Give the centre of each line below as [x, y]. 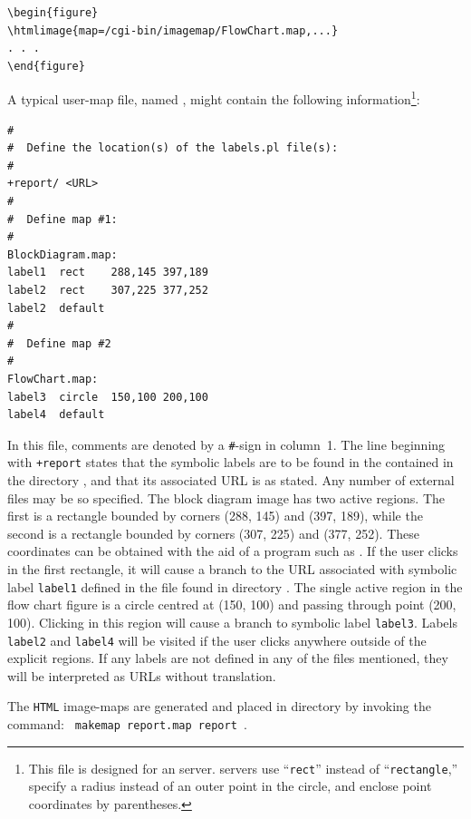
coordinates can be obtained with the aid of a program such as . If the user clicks [233, 551]
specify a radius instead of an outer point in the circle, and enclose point [230, 786]
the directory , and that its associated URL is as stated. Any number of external [231, 480]
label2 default [56, 308]
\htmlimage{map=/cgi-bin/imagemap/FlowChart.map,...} [173, 30]
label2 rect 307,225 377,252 [108, 290]
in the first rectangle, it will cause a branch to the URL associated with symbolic [232, 569]
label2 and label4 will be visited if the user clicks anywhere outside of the [217, 640]
